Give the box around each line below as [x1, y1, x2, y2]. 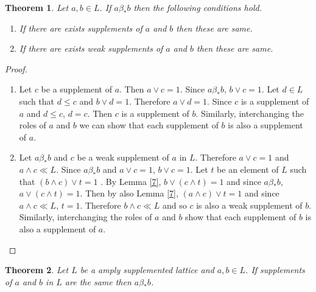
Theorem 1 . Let [5, 1, 69, 13]
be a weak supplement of [77, 151, 169, 164]
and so [163, 198, 187, 211]
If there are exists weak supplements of [19, 42, 163, 55]
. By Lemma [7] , [100, 175, 161, 187]
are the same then [65, 275, 132, 288]
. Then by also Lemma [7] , [80, 187, 178, 200]
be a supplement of [41, 83, 112, 96]
